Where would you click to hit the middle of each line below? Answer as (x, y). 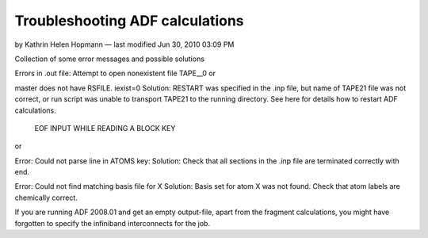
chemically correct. (46, 198)
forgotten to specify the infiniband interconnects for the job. (112, 223)
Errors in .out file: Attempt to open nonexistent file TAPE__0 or (115, 73)
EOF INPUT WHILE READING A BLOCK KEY (105, 128)
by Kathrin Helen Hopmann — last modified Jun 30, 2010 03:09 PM (124, 44)
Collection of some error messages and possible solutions (110, 59)
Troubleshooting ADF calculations (130, 21)
